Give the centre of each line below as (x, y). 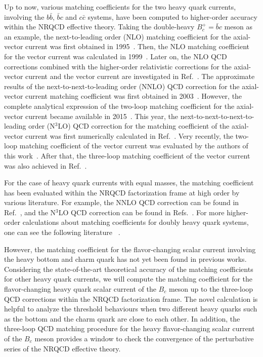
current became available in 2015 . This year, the (102, 116)
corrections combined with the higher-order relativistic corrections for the (118, 66)
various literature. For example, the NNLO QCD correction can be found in (122, 202)
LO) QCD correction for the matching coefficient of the (144, 126)
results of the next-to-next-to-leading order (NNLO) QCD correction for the (122, 86)
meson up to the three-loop (211, 289)
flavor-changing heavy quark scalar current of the (80, 289)
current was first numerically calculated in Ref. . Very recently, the (129, 135)
